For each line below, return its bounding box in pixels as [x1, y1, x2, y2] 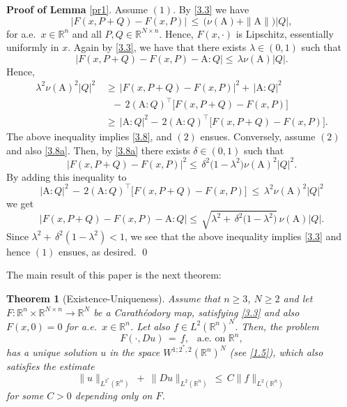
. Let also [130, 318, 170, 333]
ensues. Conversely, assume [200, 128, 316, 143]
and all [72, 26, 102, 40]
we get [6, 195, 34, 210]
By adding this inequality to [6, 169, 127, 184]
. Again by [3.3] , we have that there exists [68, 40, 247, 54]
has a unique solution [6, 345, 98, 360]
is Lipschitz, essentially [236, 26, 334, 40]
